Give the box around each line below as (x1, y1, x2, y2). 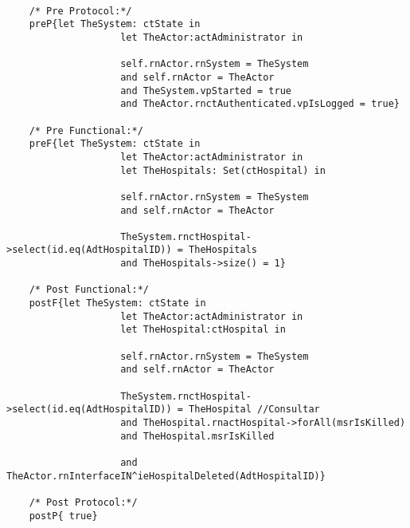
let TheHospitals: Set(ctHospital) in (120, 164, 326, 176)
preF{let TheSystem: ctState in (29, 138, 201, 150)
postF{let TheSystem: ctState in (29, 297, 206, 309)
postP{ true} (29, 510, 98, 522)
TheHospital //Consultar (189, 404, 320, 416)
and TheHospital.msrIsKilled (120, 430, 275, 442)
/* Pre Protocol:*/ (29, 5, 132, 17)
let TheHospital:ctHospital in (120, 324, 286, 336)
